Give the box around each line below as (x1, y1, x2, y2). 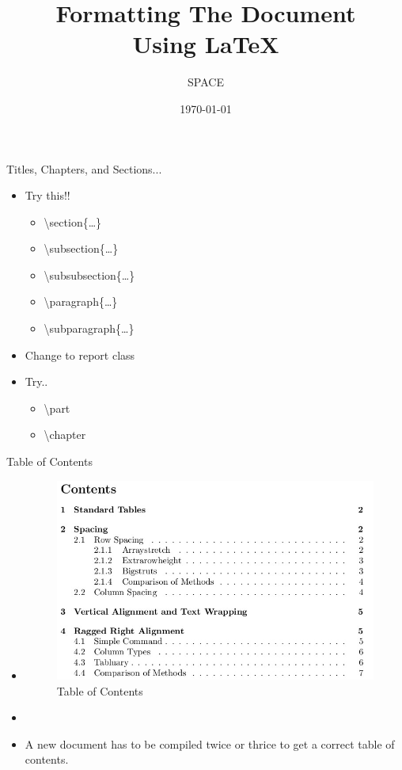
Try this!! (25, 187, 70, 204)
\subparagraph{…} (44, 320, 135, 337)
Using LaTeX (132, 28, 279, 60)
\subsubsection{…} (44, 266, 135, 283)
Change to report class (25, 346, 135, 363)
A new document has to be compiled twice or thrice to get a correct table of (25, 735, 395, 752)
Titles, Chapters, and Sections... (6, 160, 162, 177)
